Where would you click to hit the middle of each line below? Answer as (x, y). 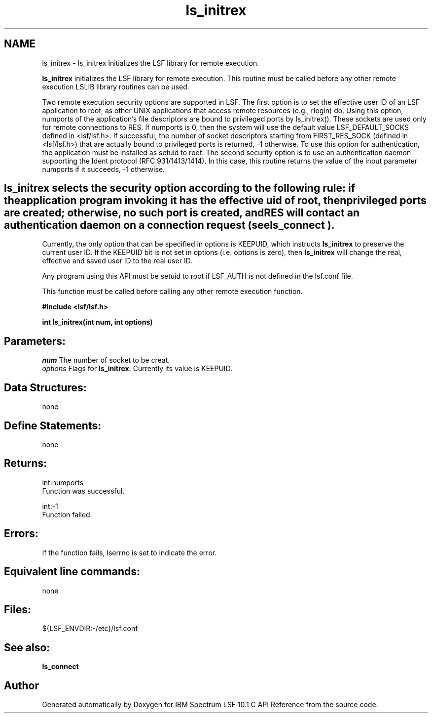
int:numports (63, 482)
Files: (18, 609)
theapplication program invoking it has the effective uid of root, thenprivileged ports (215, 201)
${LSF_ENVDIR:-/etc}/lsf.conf (90, 629)
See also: (27, 647)
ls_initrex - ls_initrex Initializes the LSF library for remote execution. (151, 63)
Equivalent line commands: (72, 572)
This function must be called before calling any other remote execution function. (172, 292)
